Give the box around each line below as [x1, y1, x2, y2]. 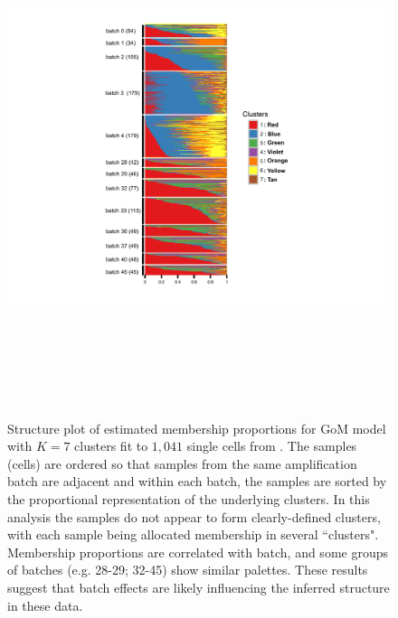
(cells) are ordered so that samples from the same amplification [7, 454, 357, 473]
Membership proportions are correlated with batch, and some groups [7, 542, 388, 561]
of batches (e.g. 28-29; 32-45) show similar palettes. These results [7, 560, 368, 579]
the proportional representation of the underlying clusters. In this [7, 489, 370, 508]
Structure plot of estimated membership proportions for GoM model [7, 418, 386, 437]
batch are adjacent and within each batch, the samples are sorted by [7, 472, 387, 491]
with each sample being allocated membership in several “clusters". [7, 525, 379, 544]
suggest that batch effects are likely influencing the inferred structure [7, 577, 390, 596]
